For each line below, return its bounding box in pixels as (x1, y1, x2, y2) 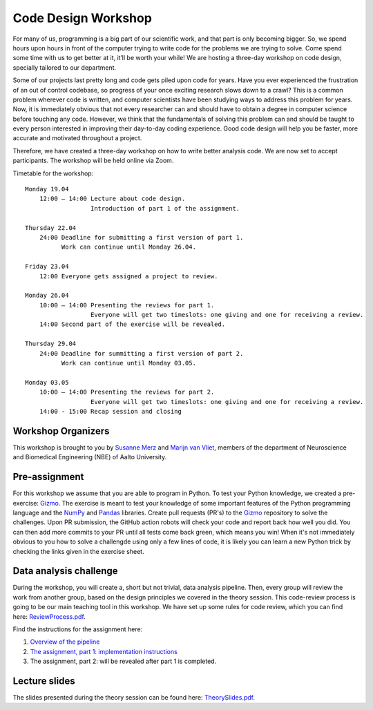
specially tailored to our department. (12, 63, 117, 72)
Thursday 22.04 (25, 224, 77, 231)
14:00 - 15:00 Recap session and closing (39, 407, 182, 415)
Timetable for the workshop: (12, 169, 94, 177)
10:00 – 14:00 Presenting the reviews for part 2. (39, 388, 215, 396)
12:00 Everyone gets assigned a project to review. (39, 272, 218, 280)
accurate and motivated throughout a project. (12, 134, 142, 142)
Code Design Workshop (12, 10, 152, 26)
